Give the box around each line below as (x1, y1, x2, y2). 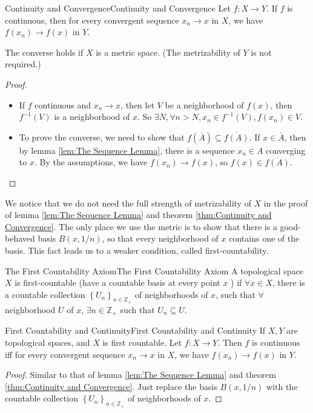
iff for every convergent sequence (5, 348, 125, 360)
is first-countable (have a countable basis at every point (15, 276, 220, 289)
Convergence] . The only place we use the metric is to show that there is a (5, 220, 277, 233)
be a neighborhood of (165, 98, 244, 111)
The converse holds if (5, 45, 84, 58)
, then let (120, 98, 155, 111)
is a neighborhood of (54, 110, 130, 123)
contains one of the (229, 232, 300, 245)
